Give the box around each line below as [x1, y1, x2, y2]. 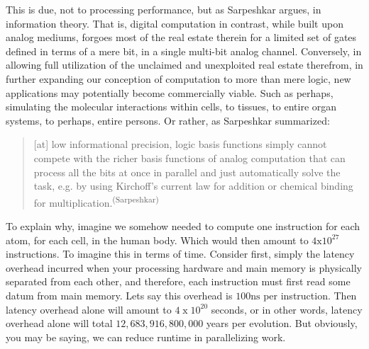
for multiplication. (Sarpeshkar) [33, 193, 159, 210]
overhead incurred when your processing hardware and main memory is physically [6, 260, 362, 275]
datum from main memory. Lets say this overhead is [6, 287, 233, 302]
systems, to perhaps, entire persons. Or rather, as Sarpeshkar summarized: [6, 113, 330, 127]
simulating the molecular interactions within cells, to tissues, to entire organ [6, 99, 337, 114]
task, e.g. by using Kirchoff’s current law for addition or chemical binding [33, 178, 353, 193]
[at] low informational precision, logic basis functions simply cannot [33, 137, 327, 151]
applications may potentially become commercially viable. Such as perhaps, [6, 85, 334, 100]
